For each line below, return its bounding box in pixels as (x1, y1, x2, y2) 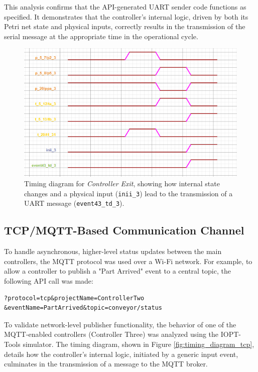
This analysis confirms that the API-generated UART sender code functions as (4, 2, 246, 12)
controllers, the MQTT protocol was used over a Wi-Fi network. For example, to (4, 256, 252, 266)
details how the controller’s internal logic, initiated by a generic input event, (4, 348, 238, 359)
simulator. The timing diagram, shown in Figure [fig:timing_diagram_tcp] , (23, 338, 254, 349)
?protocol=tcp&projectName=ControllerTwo (4, 294, 145, 302)
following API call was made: (4, 276, 93, 286)
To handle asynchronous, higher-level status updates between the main (4, 246, 222, 257)
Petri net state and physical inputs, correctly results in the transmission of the (4, 21, 245, 32)
